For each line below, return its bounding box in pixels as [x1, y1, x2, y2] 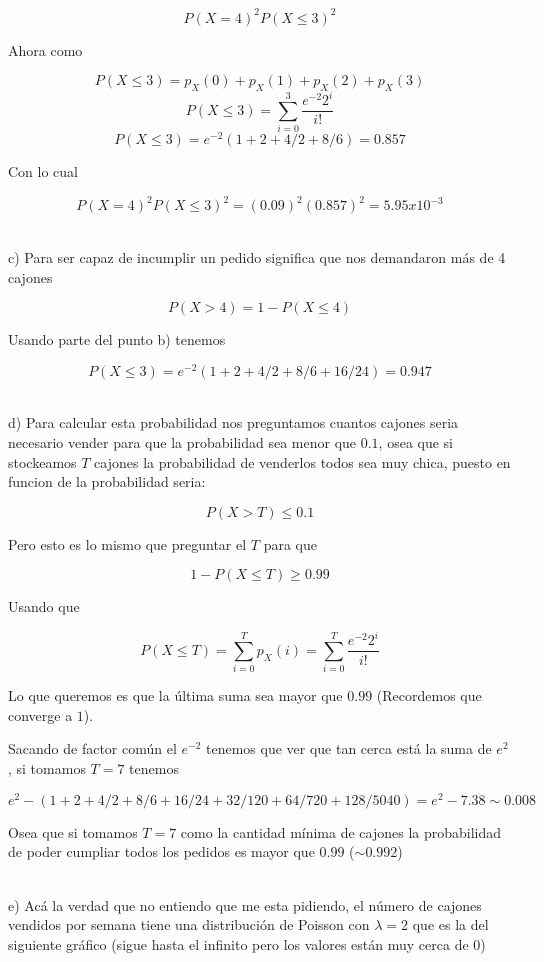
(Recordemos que [376, 685, 482, 706]
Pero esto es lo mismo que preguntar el [8, 533, 247, 554]
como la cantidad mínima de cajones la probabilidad [180, 821, 502, 842]
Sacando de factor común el [8, 738, 177, 759]
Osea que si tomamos [8, 821, 138, 842]
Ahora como [8, 39, 83, 60]
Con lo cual [8, 161, 78, 182]
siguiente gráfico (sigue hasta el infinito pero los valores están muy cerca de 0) [8, 933, 486, 954]
